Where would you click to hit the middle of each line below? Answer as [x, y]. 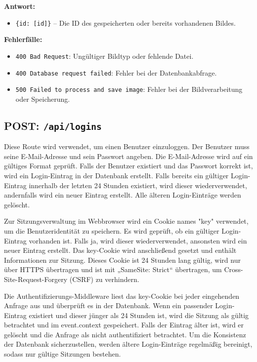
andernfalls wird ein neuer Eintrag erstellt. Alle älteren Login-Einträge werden [123, 195]
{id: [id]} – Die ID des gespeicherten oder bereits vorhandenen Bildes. [126, 22]
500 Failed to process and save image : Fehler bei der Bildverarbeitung [129, 89]
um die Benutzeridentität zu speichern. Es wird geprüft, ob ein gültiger [112, 230]
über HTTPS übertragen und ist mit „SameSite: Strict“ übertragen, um [113, 269]
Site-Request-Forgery [36, 279]
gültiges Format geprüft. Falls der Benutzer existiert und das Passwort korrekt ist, [128, 166]
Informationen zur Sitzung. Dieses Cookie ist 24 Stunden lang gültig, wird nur [122, 260]
